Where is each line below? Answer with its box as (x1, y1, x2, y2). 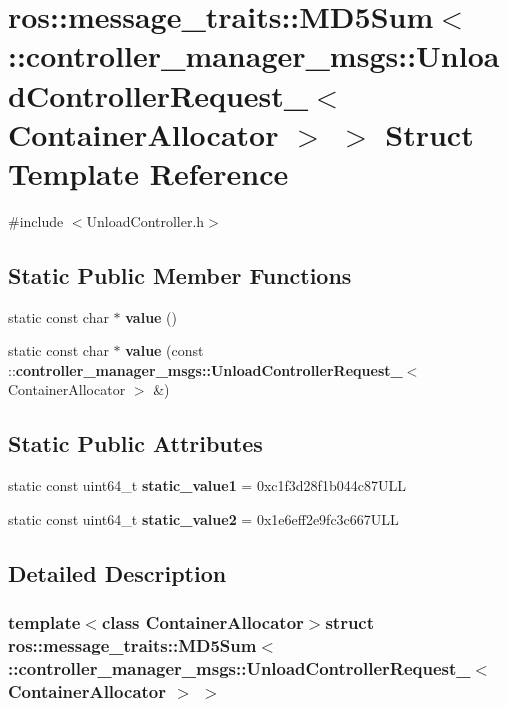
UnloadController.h (86, 210, 205, 231)
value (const (125, 340, 204, 361)
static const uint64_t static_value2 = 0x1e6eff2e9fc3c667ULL (8, 508, 399, 529)
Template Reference (8, 152, 289, 193)
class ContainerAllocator (101, 610, 304, 635)
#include (8, 210, 64, 231)
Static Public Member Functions (8, 259, 352, 290)
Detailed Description (8, 557, 227, 588)
